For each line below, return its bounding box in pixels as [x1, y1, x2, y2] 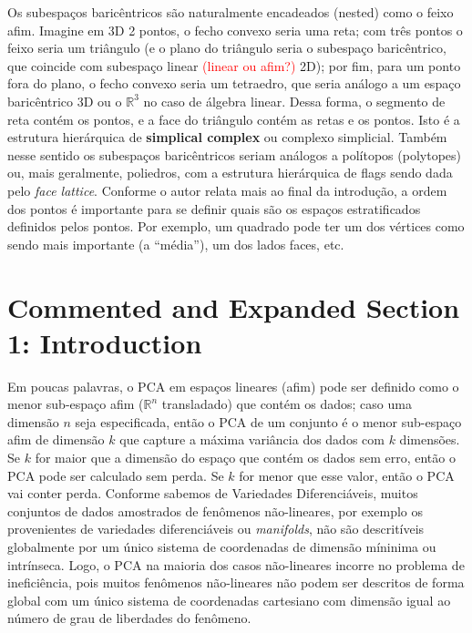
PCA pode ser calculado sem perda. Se [7, 465, 224, 485]
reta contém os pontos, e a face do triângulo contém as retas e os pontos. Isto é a [7, 109, 460, 128]
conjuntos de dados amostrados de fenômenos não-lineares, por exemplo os [7, 501, 424, 520]
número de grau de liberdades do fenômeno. [7, 608, 251, 628]
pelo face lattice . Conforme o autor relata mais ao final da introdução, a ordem [7, 180, 447, 199]
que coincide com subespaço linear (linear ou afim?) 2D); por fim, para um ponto [7, 56, 461, 75]
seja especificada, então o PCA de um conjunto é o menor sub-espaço [75, 412, 462, 431]
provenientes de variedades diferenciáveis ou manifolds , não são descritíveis [7, 519, 425, 538]
